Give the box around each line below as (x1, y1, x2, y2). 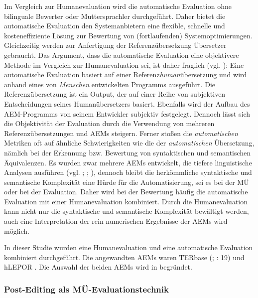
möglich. (4, 225, 29, 236)
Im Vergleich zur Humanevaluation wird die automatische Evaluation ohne (4, 1, 232, 11)
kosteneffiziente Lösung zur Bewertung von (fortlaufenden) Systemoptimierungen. (4, 30, 253, 40)
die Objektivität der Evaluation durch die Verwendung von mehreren (4, 118, 215, 129)
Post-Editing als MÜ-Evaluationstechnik (4, 283, 169, 295)
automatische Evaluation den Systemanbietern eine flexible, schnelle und (4, 20, 225, 31)
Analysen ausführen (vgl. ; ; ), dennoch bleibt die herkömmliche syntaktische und (4, 167, 252, 177)
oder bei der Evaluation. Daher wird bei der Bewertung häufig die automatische (4, 186, 248, 197)
